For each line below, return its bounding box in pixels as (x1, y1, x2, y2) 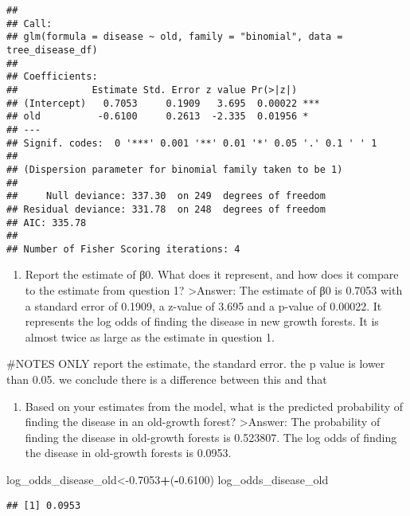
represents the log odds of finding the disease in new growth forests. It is (25, 313, 379, 330)
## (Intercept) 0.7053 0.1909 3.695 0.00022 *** (6, 97, 320, 109)
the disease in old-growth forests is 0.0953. (25, 444, 232, 461)
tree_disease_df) (6, 44, 98, 56)
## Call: (6, 18, 53, 29)
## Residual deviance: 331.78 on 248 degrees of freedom (6, 203, 326, 215)
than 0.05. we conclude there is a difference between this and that (6, 371, 327, 388)
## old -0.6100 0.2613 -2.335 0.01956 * (6, 111, 309, 123)
